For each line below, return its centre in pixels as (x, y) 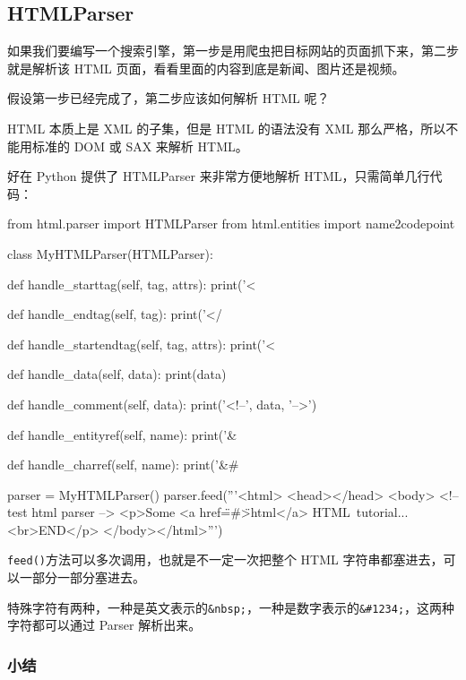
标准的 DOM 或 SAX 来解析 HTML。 (140, 146)
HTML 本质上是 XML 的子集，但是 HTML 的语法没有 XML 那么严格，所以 (227, 128)
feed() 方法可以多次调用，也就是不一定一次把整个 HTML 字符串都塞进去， (225, 559)
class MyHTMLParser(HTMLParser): (110, 253)
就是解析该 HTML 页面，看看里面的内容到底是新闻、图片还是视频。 (206, 68)
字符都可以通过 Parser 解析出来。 (104, 625)
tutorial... (382, 512)
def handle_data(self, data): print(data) (117, 374)
